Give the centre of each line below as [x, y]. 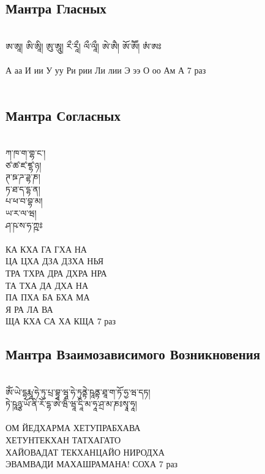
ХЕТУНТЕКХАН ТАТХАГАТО [63, 440]
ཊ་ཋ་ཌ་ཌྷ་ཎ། [23, 177]
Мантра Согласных [63, 115]
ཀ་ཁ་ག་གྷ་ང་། [26, 152]
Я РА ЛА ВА [29, 309]
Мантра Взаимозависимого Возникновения [133, 354]
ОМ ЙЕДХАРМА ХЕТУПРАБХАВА [73, 428]
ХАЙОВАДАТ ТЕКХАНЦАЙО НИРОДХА [85, 452]
